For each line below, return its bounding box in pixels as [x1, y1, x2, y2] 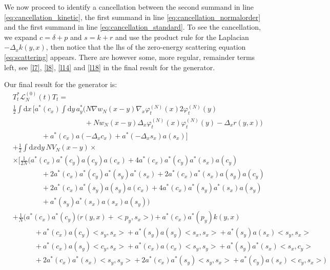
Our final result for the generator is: [4, 79, 117, 90]
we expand [4, 31, 37, 42]
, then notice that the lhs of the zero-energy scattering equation [46, 41, 246, 52]
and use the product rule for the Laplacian [115, 31, 249, 42]
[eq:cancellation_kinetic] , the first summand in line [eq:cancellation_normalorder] [4, 11, 261, 22]
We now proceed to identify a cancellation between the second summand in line [4, 2, 254, 12]
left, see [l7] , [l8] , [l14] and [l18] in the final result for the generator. [4, 61, 215, 72]
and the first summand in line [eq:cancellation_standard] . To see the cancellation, [4, 22, 261, 32]
